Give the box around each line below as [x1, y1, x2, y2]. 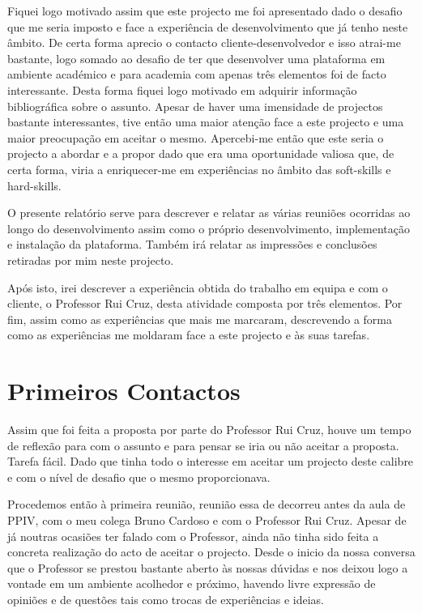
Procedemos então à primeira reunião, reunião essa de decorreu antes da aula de [7, 496, 406, 513]
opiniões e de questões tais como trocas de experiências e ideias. [7, 590, 324, 607]
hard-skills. [7, 177, 62, 194]
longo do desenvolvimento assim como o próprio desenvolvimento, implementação [7, 219, 410, 236]
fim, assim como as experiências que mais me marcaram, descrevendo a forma [7, 310, 393, 327]
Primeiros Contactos [7, 374, 241, 407]
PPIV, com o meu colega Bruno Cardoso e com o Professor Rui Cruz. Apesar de [7, 511, 407, 528]
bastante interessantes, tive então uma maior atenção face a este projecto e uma [7, 113, 404, 130]
